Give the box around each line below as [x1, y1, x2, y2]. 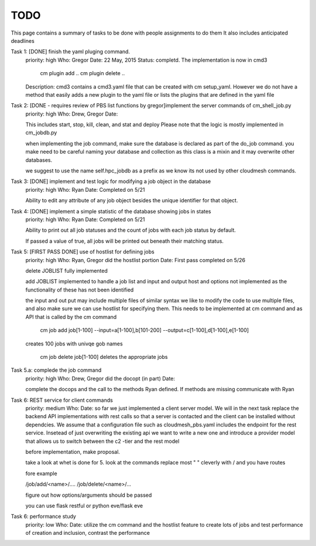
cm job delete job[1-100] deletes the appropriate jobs [40, 354, 168, 361]
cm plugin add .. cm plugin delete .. [40, 70, 125, 77]
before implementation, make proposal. [25, 448, 120, 455]
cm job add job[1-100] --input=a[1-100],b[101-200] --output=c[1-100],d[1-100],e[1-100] [40, 327, 249, 334]
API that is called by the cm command [25, 313, 117, 320]
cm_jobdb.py [25, 129, 57, 136]
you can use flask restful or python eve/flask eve [25, 502, 143, 509]
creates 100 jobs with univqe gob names [25, 340, 123, 347]
